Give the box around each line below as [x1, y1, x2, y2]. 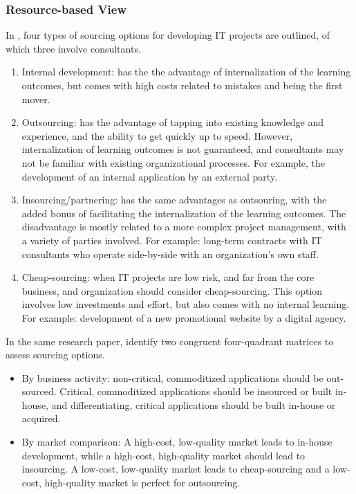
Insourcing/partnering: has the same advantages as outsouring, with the [21, 192, 327, 207]
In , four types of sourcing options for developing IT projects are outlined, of [6, 28, 330, 42]
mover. [21, 91, 50, 106]
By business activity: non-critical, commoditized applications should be [21, 370, 324, 385]
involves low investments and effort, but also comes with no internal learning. [21, 297, 350, 311]
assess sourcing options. [6, 347, 105, 362]
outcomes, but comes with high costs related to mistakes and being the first [21, 78, 343, 92]
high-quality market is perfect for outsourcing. [44, 475, 241, 489]
